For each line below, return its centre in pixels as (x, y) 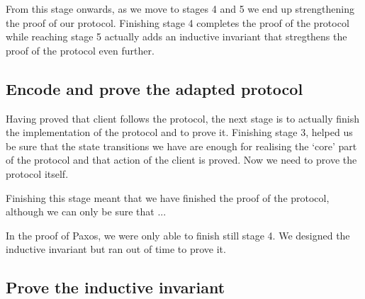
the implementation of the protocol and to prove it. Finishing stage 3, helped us (179, 132)
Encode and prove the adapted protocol (155, 88)
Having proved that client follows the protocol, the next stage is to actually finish (182, 118)
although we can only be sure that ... (86, 211)
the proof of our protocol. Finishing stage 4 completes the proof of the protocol (178, 22)
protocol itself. (37, 173)
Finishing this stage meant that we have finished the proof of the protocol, (168, 197)
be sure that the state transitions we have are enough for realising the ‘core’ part (181, 146)
